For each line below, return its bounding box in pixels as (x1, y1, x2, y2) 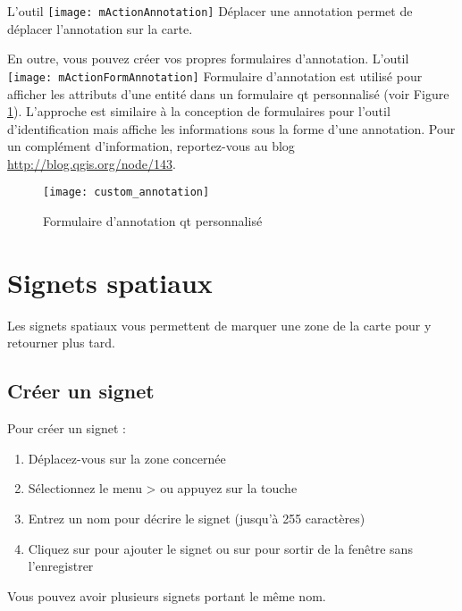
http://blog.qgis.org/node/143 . (7, 154, 176, 172)
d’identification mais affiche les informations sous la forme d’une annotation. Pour (7, 119, 456, 138)
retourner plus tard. (7, 333, 115, 352)
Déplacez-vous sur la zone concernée (28, 448, 226, 467)
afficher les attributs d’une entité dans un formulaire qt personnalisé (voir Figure (7, 84, 449, 103)
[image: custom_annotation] (43, 186, 210, 199)
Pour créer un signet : (7, 419, 126, 438)
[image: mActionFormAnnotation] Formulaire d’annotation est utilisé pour (7, 66, 423, 85)
